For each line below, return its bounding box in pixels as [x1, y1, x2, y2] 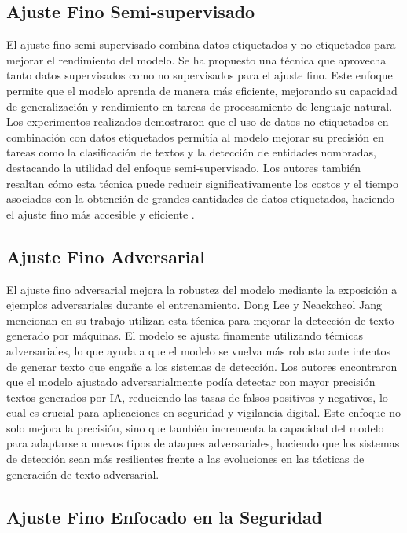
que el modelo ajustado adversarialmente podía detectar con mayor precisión [6, 373, 376, 390]
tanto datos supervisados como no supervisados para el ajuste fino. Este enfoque [6, 67, 393, 83]
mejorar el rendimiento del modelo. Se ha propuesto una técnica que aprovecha [6, 51, 387, 68]
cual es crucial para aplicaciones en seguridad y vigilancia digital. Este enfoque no [6, 404, 401, 421]
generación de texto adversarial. [6, 465, 159, 482]
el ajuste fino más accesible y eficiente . [6, 205, 195, 222]
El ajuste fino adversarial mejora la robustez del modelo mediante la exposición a [6, 281, 398, 297]
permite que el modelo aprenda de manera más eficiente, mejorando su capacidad [6, 82, 398, 98]
